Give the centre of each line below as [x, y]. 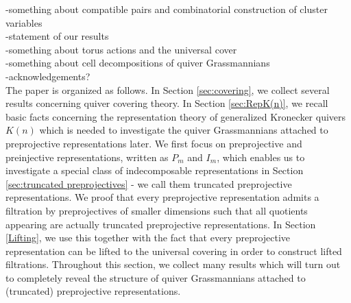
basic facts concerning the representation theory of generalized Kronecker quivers [176, 116]
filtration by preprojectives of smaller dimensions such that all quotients [157, 210]
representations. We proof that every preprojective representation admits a [162, 197]
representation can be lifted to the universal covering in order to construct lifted [174, 251]
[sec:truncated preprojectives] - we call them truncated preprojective [149, 183]
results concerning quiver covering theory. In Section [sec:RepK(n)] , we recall [167, 103]
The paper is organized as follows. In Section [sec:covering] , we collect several [168, 89]
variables [24, 22]
